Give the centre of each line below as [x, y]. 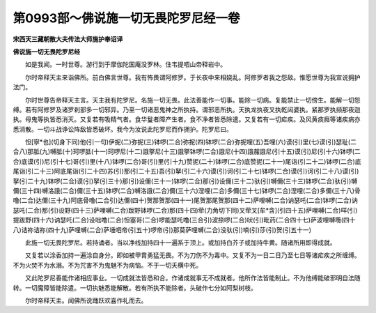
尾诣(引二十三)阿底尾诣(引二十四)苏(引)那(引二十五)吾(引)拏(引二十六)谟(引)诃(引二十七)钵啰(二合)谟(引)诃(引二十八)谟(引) [186, 171]
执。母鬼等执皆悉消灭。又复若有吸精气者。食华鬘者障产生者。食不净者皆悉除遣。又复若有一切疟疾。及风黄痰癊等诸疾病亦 [187, 119]
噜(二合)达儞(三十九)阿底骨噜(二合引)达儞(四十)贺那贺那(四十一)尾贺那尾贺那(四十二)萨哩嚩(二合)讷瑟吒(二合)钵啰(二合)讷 [185, 200]
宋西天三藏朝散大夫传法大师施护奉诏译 [68, 39]
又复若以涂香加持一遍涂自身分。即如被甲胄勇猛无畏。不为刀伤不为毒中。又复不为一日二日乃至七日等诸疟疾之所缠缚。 [193, 255]
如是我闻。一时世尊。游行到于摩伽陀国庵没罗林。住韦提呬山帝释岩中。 [125, 64]
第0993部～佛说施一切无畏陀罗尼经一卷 [126, 18]
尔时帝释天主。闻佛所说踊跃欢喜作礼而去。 [86, 300]
